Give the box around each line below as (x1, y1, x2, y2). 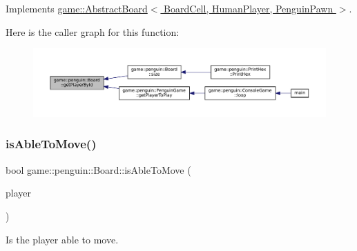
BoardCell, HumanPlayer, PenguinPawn (164, 1, 334, 15)
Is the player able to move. (6, 232, 119, 246)
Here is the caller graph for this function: (6, 24, 180, 39)
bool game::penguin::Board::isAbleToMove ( (6, 162, 191, 177)
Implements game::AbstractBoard (6, 1, 148, 15)
